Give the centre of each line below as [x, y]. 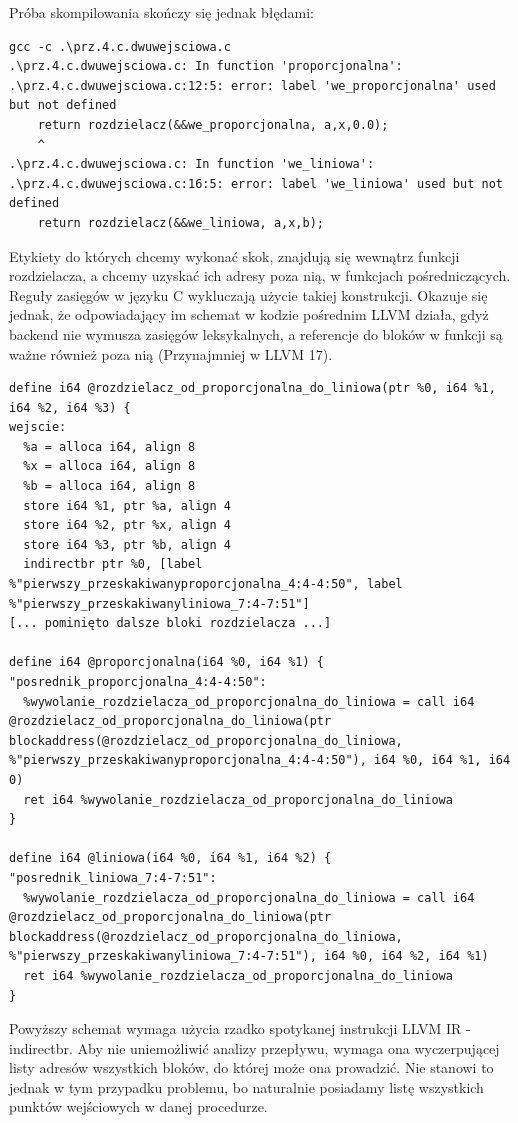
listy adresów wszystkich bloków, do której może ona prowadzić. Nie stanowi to [251, 1067]
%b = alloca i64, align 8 [109, 486]
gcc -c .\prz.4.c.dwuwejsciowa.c [120, 46]
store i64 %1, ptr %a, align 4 [127, 505]
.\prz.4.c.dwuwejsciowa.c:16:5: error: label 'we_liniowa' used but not [256, 183]
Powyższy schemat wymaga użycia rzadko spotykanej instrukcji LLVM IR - [240, 1028]
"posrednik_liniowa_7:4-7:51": [113, 877]
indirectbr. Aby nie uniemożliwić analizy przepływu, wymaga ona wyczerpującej [254, 1047]
